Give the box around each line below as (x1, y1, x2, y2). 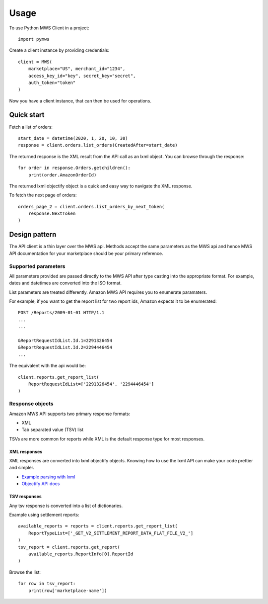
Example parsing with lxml (21, 474, 75, 480)
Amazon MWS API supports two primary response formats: (9, 411, 131, 417)
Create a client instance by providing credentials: (9, 47, 110, 53)
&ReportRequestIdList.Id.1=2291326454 (18, 338, 113, 344)
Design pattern (9, 230, 57, 239)
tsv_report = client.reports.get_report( (18, 544, 120, 550)
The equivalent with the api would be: (9, 363, 86, 369)
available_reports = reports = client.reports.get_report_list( (18, 523, 178, 529)
